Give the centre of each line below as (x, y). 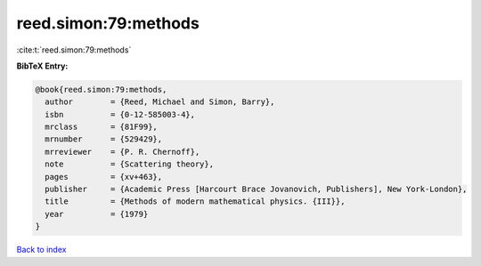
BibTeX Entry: (42, 66)
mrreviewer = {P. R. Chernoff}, (122, 152)
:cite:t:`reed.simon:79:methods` (74, 50)
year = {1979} (97, 214)
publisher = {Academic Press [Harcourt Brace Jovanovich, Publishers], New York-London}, (256, 189)
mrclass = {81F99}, (101, 127)
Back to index (41, 250)
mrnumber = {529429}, (104, 139)
